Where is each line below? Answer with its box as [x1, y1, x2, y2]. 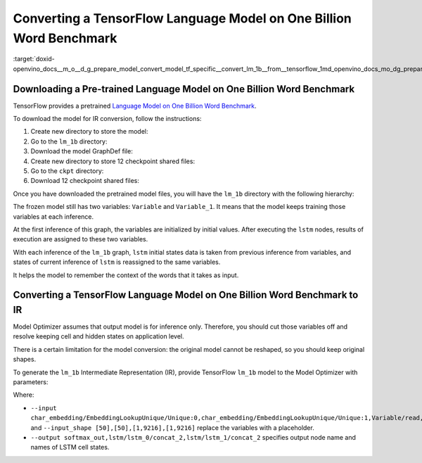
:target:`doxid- [13, 55, 56, 63]
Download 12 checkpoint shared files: [30, 177, 140, 185]
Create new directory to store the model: [30, 127, 148, 136]
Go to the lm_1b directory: [30, 137, 108, 146]
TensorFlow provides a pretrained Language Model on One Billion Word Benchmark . [13, 101, 257, 110]
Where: [13, 391, 34, 399]
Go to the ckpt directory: [30, 166, 104, 175]
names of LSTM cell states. [30, 443, 110, 452]
